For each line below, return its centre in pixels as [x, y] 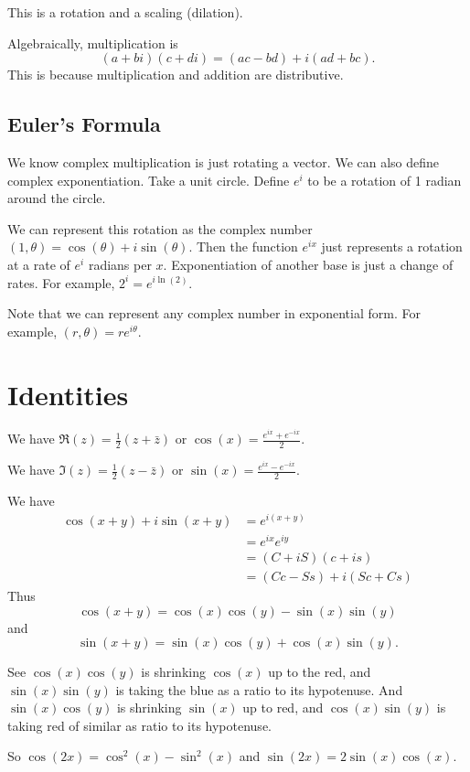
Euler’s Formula [84, 124]
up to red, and [283, 708]
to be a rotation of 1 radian [385, 180]
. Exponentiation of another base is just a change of [308, 264]
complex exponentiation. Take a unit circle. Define [149, 180]
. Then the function [243, 247]
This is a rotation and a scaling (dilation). [125, 12]
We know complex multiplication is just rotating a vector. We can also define [224, 161]
